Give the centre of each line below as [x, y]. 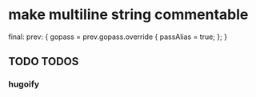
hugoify [24, 84]
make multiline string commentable [128, 15]
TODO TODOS [44, 62]
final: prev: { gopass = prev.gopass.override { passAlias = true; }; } [118, 37]
